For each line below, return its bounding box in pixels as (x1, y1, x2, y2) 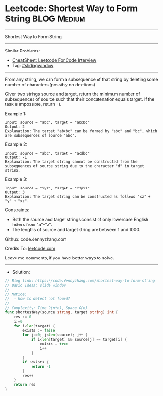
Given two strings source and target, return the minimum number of (5, 91, 140, 97)
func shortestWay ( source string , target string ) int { (5, 310, 118, 315)
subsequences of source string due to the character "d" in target (5, 163, 145, 168)
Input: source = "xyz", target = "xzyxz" (5, 186, 90, 190)
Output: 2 (5, 124, 25, 129)
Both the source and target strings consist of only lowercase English (12, 216, 149, 222)
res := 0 (14, 314, 32, 319)
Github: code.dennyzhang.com (5, 236, 67, 242)
